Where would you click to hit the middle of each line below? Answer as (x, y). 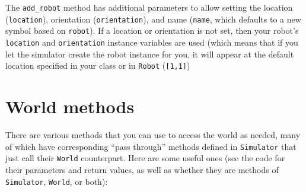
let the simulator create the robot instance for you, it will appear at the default (150, 54)
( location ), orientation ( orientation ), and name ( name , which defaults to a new (153, 19)
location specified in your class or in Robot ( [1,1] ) (98, 65)
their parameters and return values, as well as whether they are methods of (142, 169)
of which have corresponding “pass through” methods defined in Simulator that (151, 146)
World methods (70, 106)
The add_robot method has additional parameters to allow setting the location (149, 7)
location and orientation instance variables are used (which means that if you (152, 42)
